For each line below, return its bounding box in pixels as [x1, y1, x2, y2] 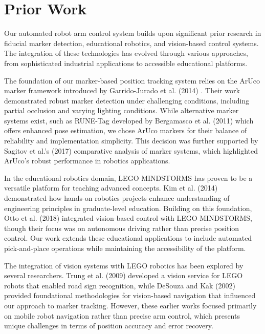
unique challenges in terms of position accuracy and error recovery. [4, 320, 213, 331]
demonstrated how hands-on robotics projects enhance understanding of [4, 193, 230, 203]
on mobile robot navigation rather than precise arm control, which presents [4, 310, 240, 321]
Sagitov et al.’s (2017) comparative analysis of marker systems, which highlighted [4, 145, 258, 156]
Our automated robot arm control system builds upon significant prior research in [4, 28, 261, 38]
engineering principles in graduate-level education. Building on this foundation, [4, 202, 252, 213]
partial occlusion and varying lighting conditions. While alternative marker [4, 105, 239, 116]
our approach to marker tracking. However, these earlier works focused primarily [4, 300, 257, 310]
